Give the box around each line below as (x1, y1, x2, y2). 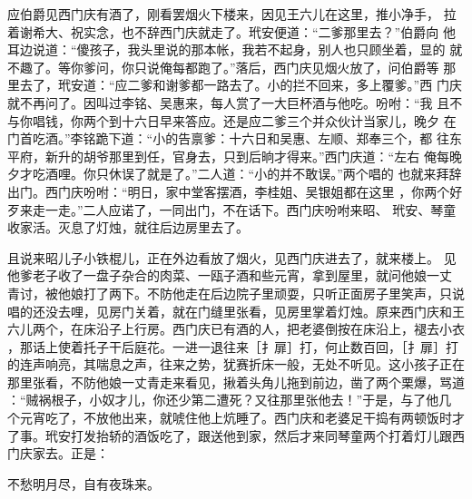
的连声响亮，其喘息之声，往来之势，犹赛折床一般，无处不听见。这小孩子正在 (7, 355, 465, 374)
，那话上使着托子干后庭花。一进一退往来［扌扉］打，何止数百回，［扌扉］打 (7, 337, 458, 356)
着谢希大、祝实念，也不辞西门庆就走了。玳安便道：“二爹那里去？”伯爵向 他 (7, 22, 456, 41)
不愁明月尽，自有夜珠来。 (7, 474, 160, 493)
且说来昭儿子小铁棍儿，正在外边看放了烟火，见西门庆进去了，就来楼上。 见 (7, 248, 457, 267)
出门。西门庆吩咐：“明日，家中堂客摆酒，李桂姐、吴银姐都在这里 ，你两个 (7, 181, 450, 201)
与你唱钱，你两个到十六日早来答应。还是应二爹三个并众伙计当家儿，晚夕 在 (7, 111, 457, 130)
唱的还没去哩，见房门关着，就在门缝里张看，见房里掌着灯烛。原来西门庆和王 (7, 301, 465, 320)
